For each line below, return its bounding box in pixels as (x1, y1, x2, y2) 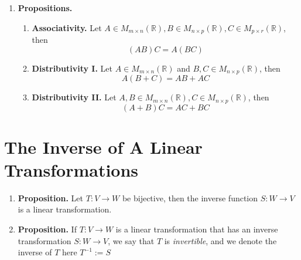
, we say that (108, 234, 155, 247)
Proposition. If (18, 223, 77, 235)
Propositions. (18, 2, 73, 13)
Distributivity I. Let (32, 62, 113, 74)
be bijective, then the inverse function (122, 191, 258, 204)
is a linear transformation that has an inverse (115, 223, 278, 235)
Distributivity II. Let (32, 91, 117, 103)
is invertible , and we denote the (164, 234, 277, 247)
